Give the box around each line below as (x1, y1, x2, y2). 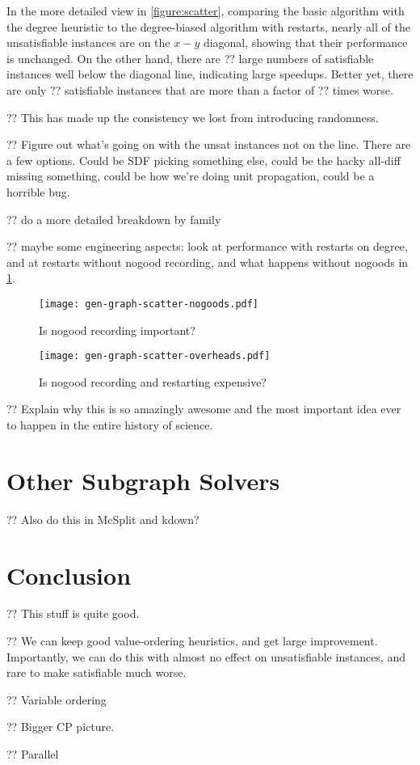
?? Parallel (6, 746, 59, 762)
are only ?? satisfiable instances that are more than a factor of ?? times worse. (6, 81, 393, 98)
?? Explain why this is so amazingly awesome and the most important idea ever (6, 400, 401, 417)
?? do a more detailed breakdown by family (6, 210, 221, 227)
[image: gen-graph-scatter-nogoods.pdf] (39, 298, 259, 310)
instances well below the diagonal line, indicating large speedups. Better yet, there (6, 66, 414, 82)
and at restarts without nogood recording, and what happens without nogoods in (6, 253, 409, 270)
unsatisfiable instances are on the (6, 34, 170, 51)
